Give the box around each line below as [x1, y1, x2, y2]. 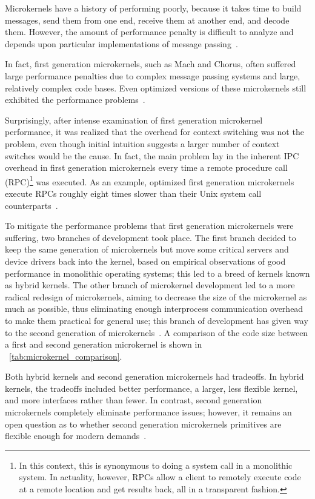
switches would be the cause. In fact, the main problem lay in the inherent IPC [5, 149, 299, 162]
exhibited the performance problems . [5, 93, 145, 106]
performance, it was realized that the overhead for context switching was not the [5, 125, 304, 138]
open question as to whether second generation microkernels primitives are [5, 417, 282, 430]
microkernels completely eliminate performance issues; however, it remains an [5, 406, 292, 418]
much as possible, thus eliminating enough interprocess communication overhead [5, 302, 303, 315]
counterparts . [5, 199, 58, 211]
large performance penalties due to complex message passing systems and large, [5, 69, 300, 82]
